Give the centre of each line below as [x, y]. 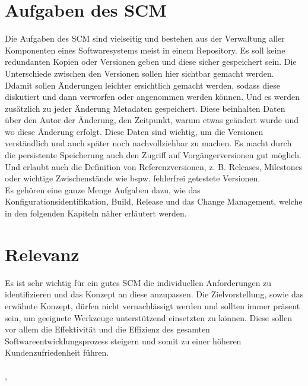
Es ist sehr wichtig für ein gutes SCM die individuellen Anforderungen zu [138, 282]
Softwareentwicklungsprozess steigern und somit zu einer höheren [123, 341]
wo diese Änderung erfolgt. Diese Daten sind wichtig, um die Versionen [134, 131]
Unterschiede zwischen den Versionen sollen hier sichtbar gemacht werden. [139, 73]
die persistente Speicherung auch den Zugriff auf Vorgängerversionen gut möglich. [153, 155]
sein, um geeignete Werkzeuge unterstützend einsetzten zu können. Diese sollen [148, 317]
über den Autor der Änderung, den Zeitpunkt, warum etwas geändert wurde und [152, 120]
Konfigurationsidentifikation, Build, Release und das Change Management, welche [154, 201]
